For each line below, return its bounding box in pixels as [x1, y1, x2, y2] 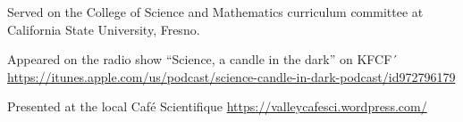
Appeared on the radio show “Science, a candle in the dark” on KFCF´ [7, 50, 399, 69]
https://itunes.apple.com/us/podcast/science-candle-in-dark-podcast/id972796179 [7, 67, 456, 85]
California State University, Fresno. [7, 20, 200, 38]
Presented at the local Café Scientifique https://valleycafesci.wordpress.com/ [7, 97, 427, 116]
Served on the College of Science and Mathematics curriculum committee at [7, 3, 424, 20]
